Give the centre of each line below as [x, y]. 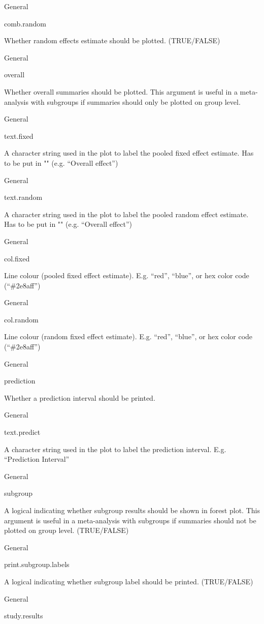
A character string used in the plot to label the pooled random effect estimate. [126, 214]
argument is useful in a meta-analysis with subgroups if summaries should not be [130, 520]
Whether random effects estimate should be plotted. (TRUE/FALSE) [112, 40]
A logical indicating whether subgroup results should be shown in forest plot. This [132, 510]
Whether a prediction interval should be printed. [80, 397]
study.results [24, 616]
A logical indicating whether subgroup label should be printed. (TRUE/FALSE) [129, 581]
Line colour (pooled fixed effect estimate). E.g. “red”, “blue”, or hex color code [127, 275]
